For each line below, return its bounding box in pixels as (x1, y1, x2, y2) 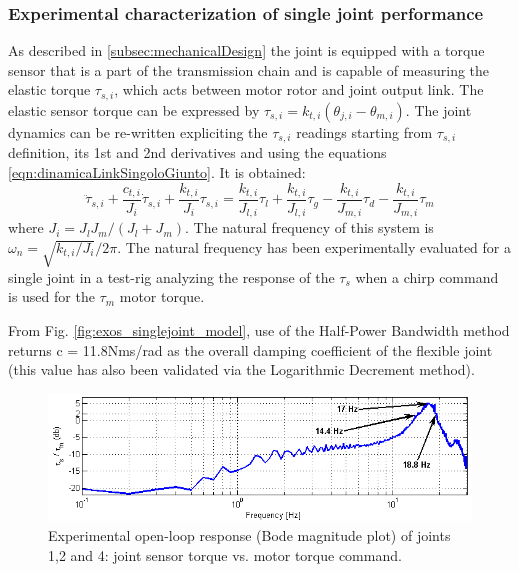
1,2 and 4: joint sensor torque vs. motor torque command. (48, 544, 402, 565)
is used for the (8, 286, 95, 307)
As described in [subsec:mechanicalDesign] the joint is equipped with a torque (8, 40, 485, 61)
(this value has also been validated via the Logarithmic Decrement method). (8, 359, 475, 380)
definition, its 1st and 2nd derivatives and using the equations (8, 142, 387, 163)
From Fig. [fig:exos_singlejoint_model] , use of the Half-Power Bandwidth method (8, 319, 510, 340)
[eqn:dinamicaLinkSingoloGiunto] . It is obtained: (8, 161, 306, 182)
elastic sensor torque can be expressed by (8, 99, 260, 120)
